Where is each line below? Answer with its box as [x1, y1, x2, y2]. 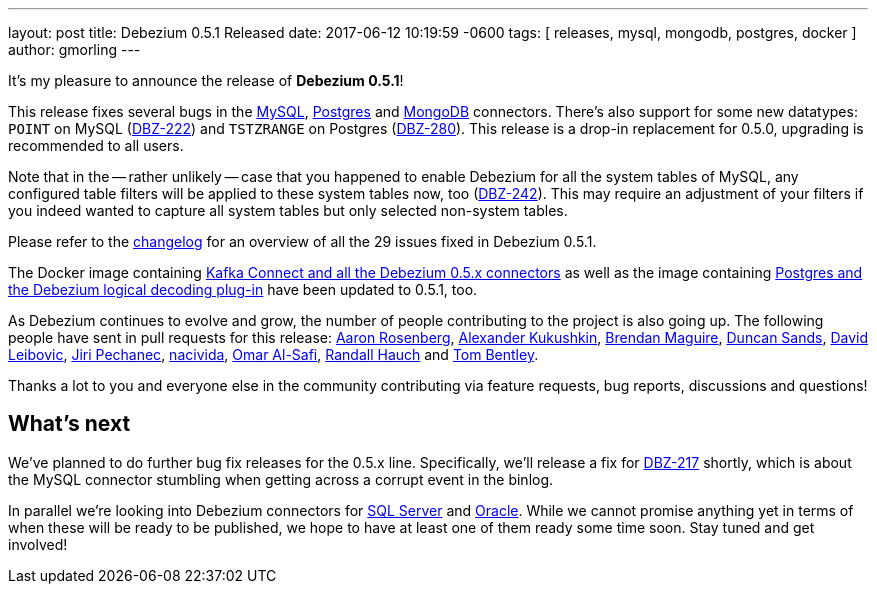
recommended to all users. [8, 137, 184, 154]
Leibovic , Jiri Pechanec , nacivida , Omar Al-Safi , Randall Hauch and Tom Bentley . [8, 346, 539, 363]
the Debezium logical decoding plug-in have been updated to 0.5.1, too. [8, 281, 478, 298]
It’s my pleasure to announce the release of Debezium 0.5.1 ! [8, 72, 404, 89]
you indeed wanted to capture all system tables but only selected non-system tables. [8, 202, 568, 219]
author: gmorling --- [8, 41, 141, 58]
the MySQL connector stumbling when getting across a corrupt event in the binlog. [8, 470, 554, 488]
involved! [8, 535, 68, 553]
